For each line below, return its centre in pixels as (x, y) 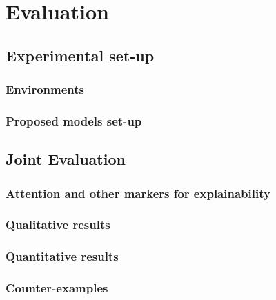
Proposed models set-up (74, 120)
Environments (45, 89)
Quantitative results (62, 256)
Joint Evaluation (66, 159)
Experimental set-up (80, 55)
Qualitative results (58, 224)
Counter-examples (57, 288)
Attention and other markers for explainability (138, 193)
